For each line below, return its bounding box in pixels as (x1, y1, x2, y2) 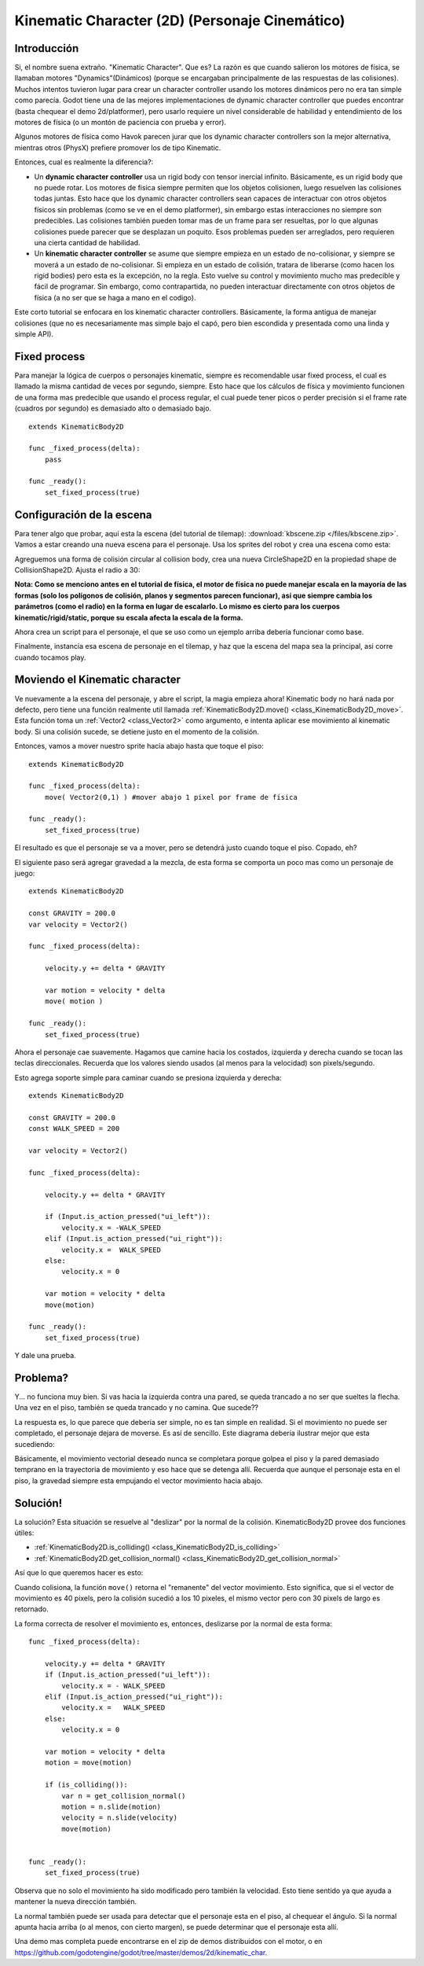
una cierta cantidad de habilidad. (34, 237, 141, 247)
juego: (14, 869, 35, 878)
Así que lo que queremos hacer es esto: (14, 1568, 144, 1578)
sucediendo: (14, 1439, 55, 1449)
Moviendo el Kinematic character (14, 673, 181, 687)
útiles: (14, 1528, 35, 1537)
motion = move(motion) (44, 1758, 133, 1767)
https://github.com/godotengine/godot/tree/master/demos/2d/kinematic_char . (14, 1947, 268, 1957)
